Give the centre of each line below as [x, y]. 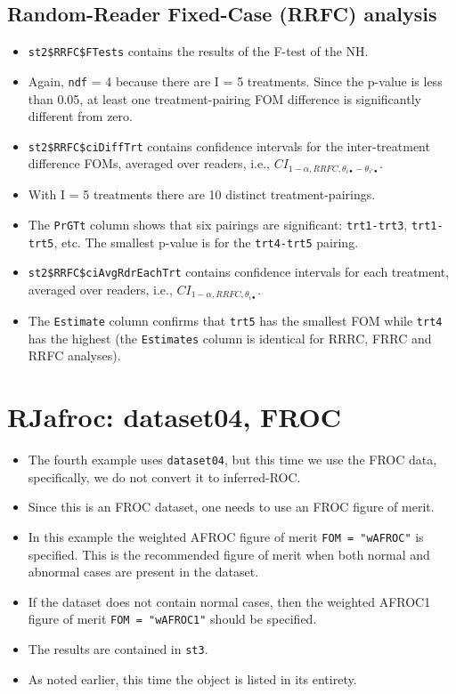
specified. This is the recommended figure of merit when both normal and [229, 554]
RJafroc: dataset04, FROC [175, 417]
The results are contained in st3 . [118, 649]
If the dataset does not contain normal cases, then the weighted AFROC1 [229, 601]
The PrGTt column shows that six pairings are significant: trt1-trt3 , [218, 225]
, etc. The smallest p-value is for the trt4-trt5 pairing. [206, 242]
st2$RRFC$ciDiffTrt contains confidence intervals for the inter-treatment [229, 145]
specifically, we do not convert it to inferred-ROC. [164, 476]
